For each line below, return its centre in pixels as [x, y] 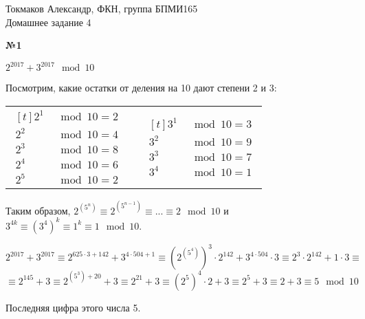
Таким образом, [38, 210]
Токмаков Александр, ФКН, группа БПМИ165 [102, 8]
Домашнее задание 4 [48, 22]
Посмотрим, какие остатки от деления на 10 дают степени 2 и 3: [141, 88]
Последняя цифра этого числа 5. [73, 307]
